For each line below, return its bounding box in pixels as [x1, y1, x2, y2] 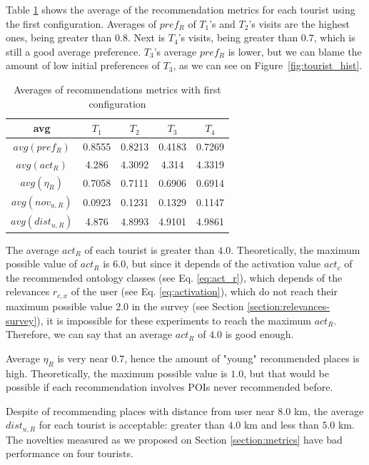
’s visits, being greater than [178, 30, 298, 45]
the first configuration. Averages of [6, 16, 157, 31]
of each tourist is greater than [84, 242, 215, 257]
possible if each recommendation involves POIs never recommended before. [6, 379, 333, 394]
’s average [153, 44, 197, 58]
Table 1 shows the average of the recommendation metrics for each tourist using [6, 2, 355, 16]
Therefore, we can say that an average [6, 327, 173, 342]
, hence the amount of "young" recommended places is [124, 350, 360, 365]
